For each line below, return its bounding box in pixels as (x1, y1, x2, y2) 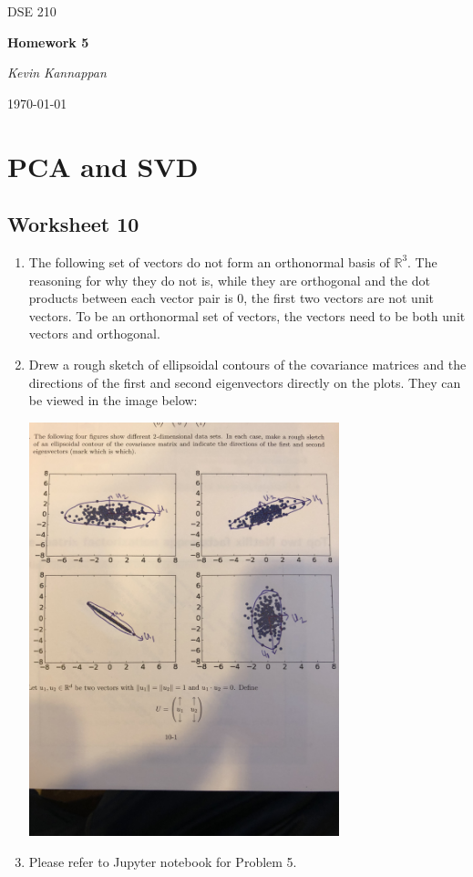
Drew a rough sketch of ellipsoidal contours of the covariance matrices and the (28, 354, 467, 373)
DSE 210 (7, 2, 57, 20)
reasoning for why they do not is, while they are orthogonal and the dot (28, 270, 430, 289)
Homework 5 (7, 32, 89, 51)
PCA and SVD (7, 147, 199, 184)
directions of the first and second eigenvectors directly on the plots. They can (28, 372, 461, 392)
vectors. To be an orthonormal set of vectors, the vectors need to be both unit (28, 306, 466, 325)
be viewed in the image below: (28, 391, 198, 410)
